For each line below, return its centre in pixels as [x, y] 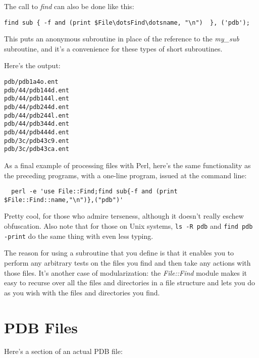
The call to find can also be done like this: [69, 6]
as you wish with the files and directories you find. [82, 292]
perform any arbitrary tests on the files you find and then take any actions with [127, 262]
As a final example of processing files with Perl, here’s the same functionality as [127, 165]
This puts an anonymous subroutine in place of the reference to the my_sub [122, 39]
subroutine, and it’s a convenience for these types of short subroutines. [113, 48]
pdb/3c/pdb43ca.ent [37, 149]
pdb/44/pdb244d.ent [37, 107]
